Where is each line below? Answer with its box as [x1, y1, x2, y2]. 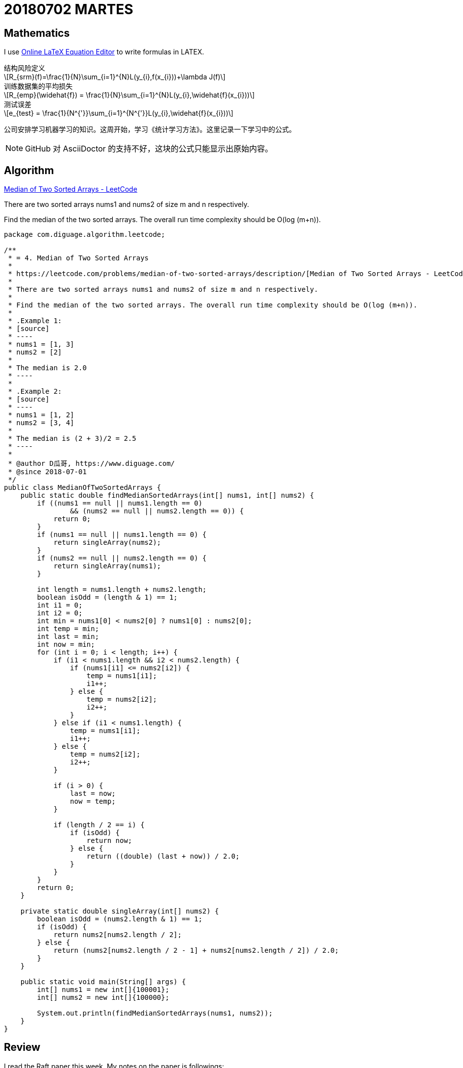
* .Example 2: [8, 387, 62, 396]
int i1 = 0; [37, 601, 83, 610]
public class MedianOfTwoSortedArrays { [4, 483, 161, 492]
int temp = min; [37, 625, 99, 633]
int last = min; [37, 633, 99, 641]
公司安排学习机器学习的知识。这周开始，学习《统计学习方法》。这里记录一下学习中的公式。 [4, 125, 296, 134]
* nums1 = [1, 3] [8, 340, 75, 349]
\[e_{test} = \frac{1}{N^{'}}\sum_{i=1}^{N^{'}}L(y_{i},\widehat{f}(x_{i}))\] [4, 109, 233, 118]
